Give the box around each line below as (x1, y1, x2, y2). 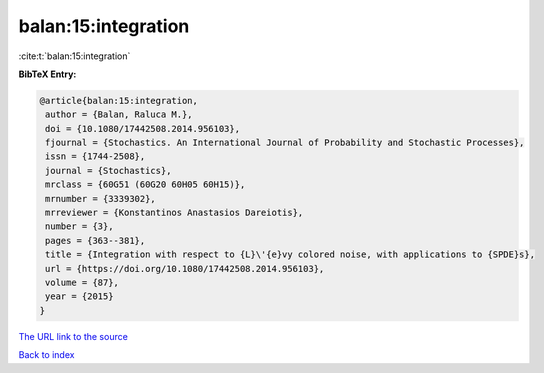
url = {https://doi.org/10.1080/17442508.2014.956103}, (45, 263, 325, 274)
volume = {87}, (45, 277, 120, 288)
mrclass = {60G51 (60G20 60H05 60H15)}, (45, 179, 246, 190)
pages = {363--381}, (45, 235, 146, 246)
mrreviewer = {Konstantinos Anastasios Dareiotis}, (45, 207, 304, 219)
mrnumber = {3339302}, (45, 193, 157, 204)
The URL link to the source (18, 330, 129, 342)
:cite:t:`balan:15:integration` (18, 50, 131, 62)
